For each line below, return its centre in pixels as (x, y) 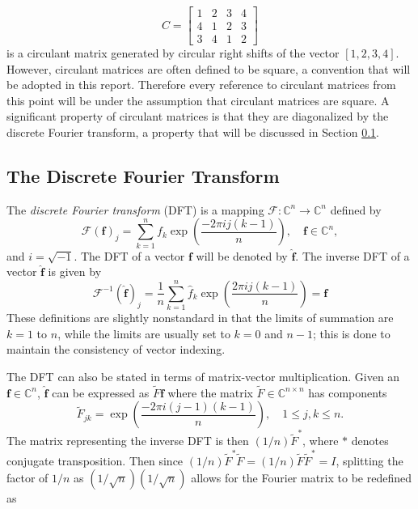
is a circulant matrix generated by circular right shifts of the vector (173, 53)
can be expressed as (101, 392)
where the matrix (210, 392)
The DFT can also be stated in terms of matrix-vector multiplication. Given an (203, 377)
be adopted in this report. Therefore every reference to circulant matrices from (201, 85)
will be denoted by (242, 255)
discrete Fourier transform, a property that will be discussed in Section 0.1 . (193, 132)
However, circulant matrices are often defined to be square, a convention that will (209, 68)
